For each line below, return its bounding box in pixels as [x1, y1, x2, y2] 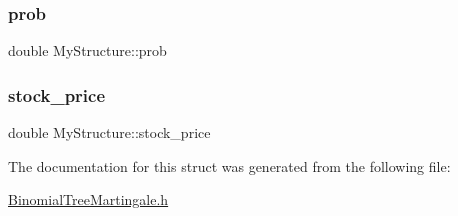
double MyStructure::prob [8, 40, 167, 61]
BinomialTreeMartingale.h [8, 189, 169, 210]
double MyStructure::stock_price [8, 122, 211, 143]
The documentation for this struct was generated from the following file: [8, 155, 451, 176]
